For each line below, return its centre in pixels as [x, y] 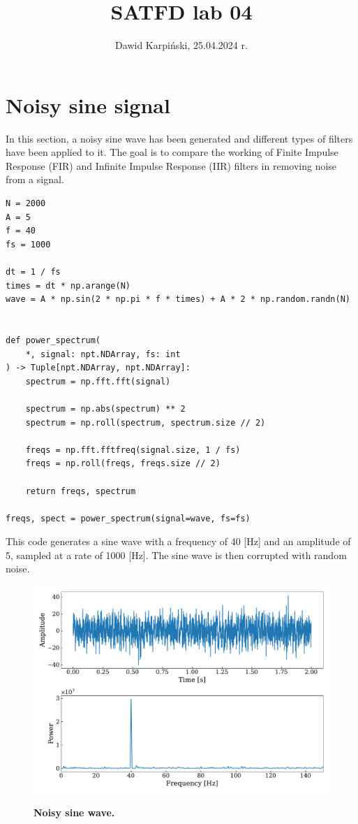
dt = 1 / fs [33, 272]
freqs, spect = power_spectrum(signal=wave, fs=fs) [128, 518]
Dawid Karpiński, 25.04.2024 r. [181, 45]
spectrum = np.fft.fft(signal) [98, 381]
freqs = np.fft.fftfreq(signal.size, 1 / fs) [133, 450]
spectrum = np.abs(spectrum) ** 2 [105, 409]
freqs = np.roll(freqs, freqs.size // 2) [123, 464]
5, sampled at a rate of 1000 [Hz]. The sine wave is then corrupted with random [176, 555]
